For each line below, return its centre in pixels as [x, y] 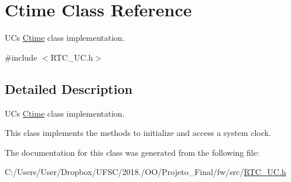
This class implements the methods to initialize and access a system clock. [138, 133]
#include [21, 57]
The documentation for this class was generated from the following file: [132, 152]
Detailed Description [69, 88]
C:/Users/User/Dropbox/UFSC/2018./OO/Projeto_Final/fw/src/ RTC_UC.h [145, 172]
